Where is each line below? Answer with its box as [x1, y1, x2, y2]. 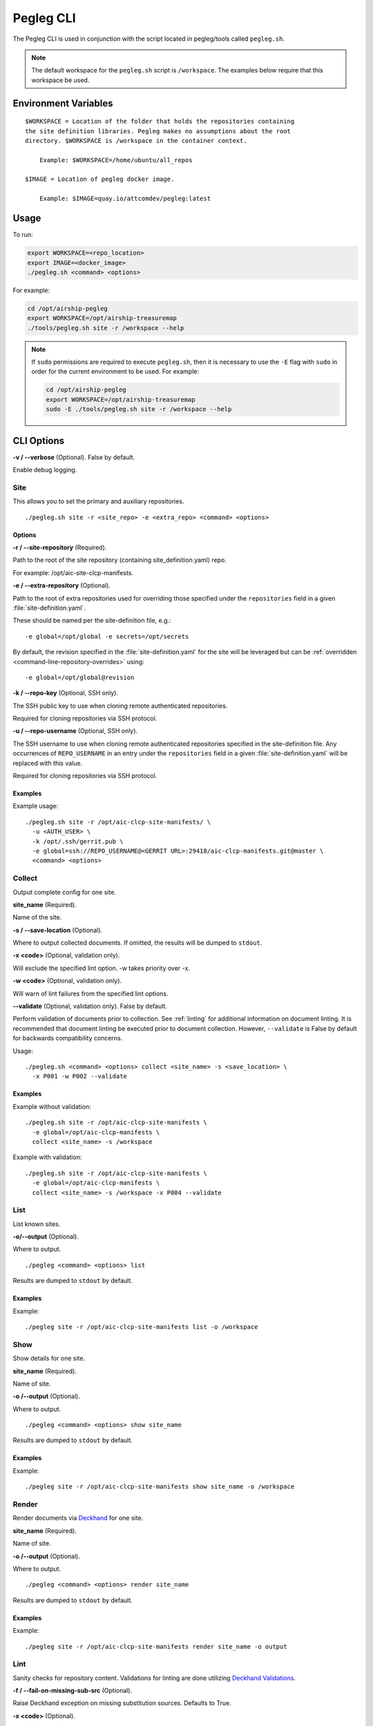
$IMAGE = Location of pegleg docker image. [25, 175, 175, 183]
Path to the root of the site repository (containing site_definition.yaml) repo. [12, 556, 227, 564]
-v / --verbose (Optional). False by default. [12, 453, 135, 461]
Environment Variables [12, 97, 113, 109]
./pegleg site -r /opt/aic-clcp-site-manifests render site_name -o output [25, 1642, 287, 1650]
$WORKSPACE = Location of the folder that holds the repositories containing [25, 117, 295, 126]
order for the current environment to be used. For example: [31, 367, 200, 376]
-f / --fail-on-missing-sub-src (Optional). [12, 1687, 133, 1695]
